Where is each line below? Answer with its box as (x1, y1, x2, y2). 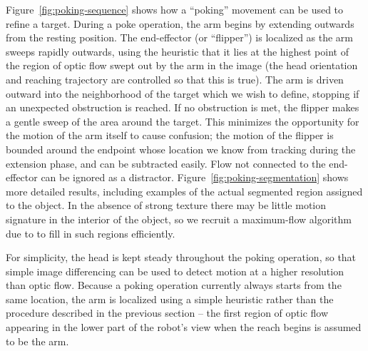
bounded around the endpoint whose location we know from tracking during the (6, 141, 356, 156)
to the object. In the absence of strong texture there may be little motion (6, 198, 327, 213)
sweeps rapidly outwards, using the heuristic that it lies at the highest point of (6, 44, 349, 58)
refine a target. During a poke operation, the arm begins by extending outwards (6, 16, 354, 31)
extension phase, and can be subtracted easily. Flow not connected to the (6, 156, 326, 171)
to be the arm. (6, 333, 69, 348)
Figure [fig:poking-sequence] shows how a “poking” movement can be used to (6, 2, 344, 16)
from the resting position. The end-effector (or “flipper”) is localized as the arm (6, 30, 354, 45)
